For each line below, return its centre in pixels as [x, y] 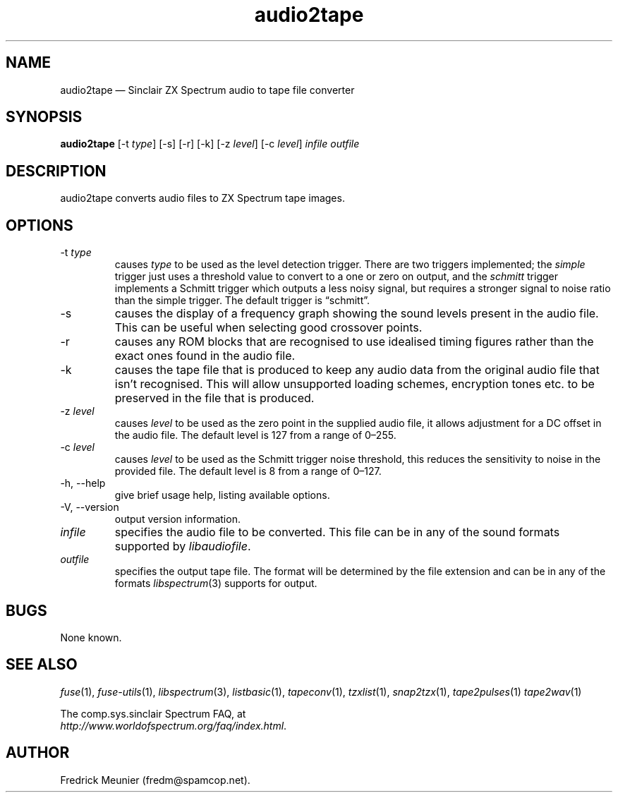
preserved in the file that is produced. [214, 398]
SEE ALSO [42, 665]
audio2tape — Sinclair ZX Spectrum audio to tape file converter [207, 90]
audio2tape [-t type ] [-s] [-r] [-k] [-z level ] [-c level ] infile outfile [210, 144]
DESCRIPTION [56, 171]
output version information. [177, 519]
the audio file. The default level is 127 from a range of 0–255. [255, 435]
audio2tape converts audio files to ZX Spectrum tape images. [202, 198]
